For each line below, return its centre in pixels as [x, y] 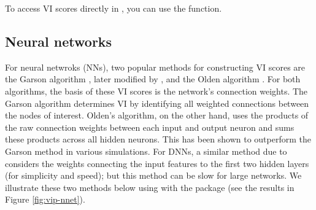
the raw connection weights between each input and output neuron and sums [150, 127]
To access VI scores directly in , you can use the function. [114, 8]
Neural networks [59, 41]
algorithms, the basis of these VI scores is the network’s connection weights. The [156, 91]
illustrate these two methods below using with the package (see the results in [150, 187]
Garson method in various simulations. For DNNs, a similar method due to [146, 151]
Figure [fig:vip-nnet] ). [45, 199]
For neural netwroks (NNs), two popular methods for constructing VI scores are [155, 67]
